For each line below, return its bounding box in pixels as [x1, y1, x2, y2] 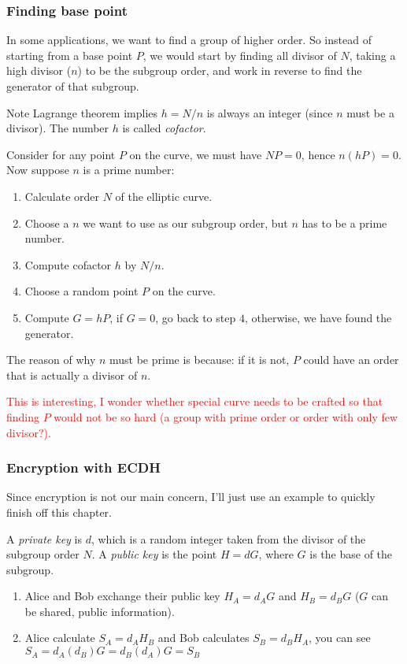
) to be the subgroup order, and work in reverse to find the [77, 62, 362, 79]
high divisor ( [6, 62, 72, 79]
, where [258, 546, 294, 562]
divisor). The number [6, 120, 109, 136]
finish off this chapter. [6, 503, 112, 520]
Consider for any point [6, 146, 116, 162]
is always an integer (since [206, 104, 333, 121]
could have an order [303, 351, 399, 368]
